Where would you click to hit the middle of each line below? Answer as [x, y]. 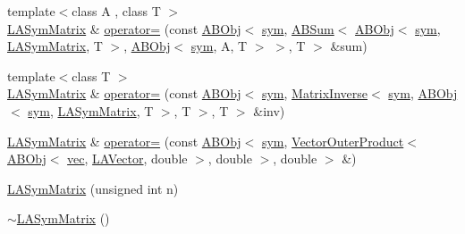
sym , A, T [219, 46]
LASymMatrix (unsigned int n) [93, 188]
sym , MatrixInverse [315, 93]
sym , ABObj [423, 93]
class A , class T [116, 11]
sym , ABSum [298, 28]
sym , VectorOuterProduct [333, 141]
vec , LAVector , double [127, 159]
